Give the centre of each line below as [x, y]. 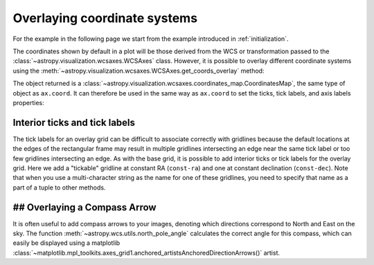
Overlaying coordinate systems [105, 18]
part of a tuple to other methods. [59, 188]
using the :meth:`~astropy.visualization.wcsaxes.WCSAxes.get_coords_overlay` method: [139, 71]
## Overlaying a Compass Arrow [84, 207]
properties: [28, 102]
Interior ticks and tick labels [74, 122]
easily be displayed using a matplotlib [66, 243]
